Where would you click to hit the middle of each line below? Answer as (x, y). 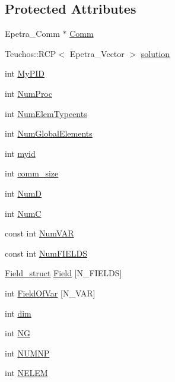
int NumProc (28, 93)
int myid (20, 153)
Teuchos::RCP (31, 53)
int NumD (23, 193)
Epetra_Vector (97, 53)
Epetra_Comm (32, 34)
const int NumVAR (39, 233)
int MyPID (25, 73)
